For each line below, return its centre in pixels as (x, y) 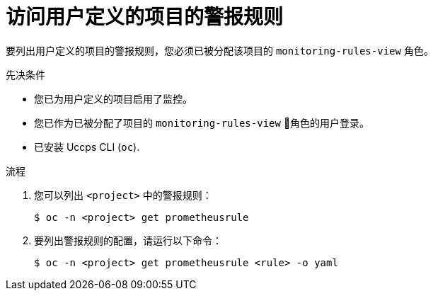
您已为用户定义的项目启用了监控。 (113, 98)
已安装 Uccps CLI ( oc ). (87, 147)
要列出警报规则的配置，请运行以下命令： (128, 240)
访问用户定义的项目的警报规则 (145, 17)
